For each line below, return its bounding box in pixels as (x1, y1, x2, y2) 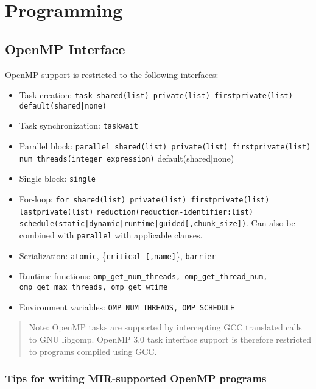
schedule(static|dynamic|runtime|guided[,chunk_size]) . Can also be (19, 216, 295, 229)
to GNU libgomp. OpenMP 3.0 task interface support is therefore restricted (29, 332, 312, 345)
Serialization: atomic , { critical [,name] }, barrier (19, 249, 216, 262)
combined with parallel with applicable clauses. (19, 229, 203, 241)
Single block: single (19, 172, 96, 185)
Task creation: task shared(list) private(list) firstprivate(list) (19, 88, 293, 101)
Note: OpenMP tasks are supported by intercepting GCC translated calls (29, 321, 302, 334)
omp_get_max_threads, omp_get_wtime (19, 283, 168, 292)
